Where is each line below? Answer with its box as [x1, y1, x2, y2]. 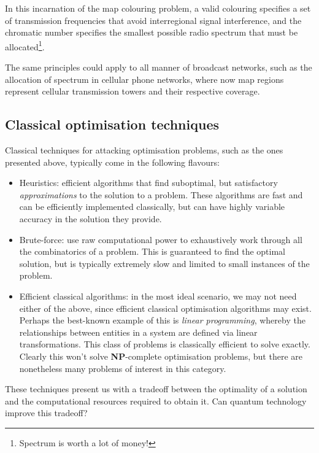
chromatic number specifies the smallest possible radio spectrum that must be [5, 26, 298, 39]
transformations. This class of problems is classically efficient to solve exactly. [19, 338, 310, 350]
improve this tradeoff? [5, 406, 88, 419]
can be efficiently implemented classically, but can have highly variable [19, 200, 285, 213]
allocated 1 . [5, 38, 45, 53]
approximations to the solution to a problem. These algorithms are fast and [19, 188, 303, 201]
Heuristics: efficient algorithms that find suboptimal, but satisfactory [19, 176, 278, 189]
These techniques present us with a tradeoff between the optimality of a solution [5, 382, 307, 395]
